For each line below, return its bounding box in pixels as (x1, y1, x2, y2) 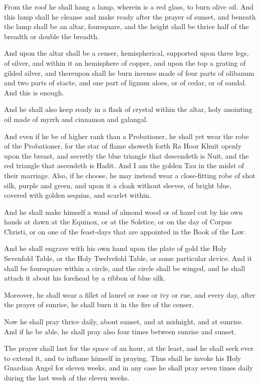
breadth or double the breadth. (4, 31, 99, 41)
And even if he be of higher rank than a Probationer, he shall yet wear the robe (4, 131, 249, 141)
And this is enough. (4, 87, 64, 97)
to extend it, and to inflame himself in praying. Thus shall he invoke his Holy (4, 352, 241, 363)
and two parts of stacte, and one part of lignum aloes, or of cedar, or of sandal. (4, 77, 247, 88)
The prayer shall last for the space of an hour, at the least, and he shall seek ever (4, 343, 253, 353)
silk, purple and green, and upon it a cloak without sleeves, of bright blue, (4, 180, 232, 190)
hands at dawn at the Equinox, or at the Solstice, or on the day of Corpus (4, 216, 232, 227)
